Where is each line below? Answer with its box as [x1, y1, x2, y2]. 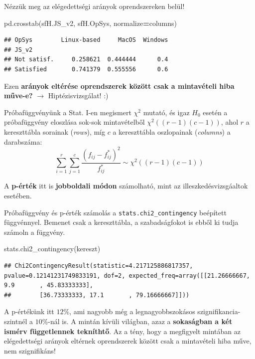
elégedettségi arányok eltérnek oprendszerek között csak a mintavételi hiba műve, [4, 336, 252, 346]
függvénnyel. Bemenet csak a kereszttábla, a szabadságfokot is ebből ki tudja [4, 217, 239, 227]
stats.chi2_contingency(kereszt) [4, 243, 101, 254]
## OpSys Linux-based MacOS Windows [4, 36, 168, 44]
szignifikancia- [197, 306, 241, 317]
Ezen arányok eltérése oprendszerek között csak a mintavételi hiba [4, 80, 235, 91]
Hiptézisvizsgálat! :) [48, 90, 109, 101]
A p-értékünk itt [4, 306, 54, 317]
